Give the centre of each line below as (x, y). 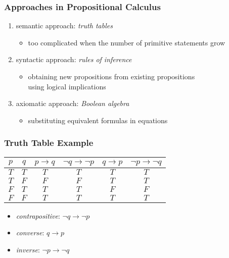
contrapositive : (38, 215)
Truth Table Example (49, 143)
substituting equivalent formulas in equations (98, 120)
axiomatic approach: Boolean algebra (73, 103)
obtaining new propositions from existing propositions (111, 76)
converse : (30, 233)
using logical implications (67, 86)
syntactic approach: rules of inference (74, 59)
